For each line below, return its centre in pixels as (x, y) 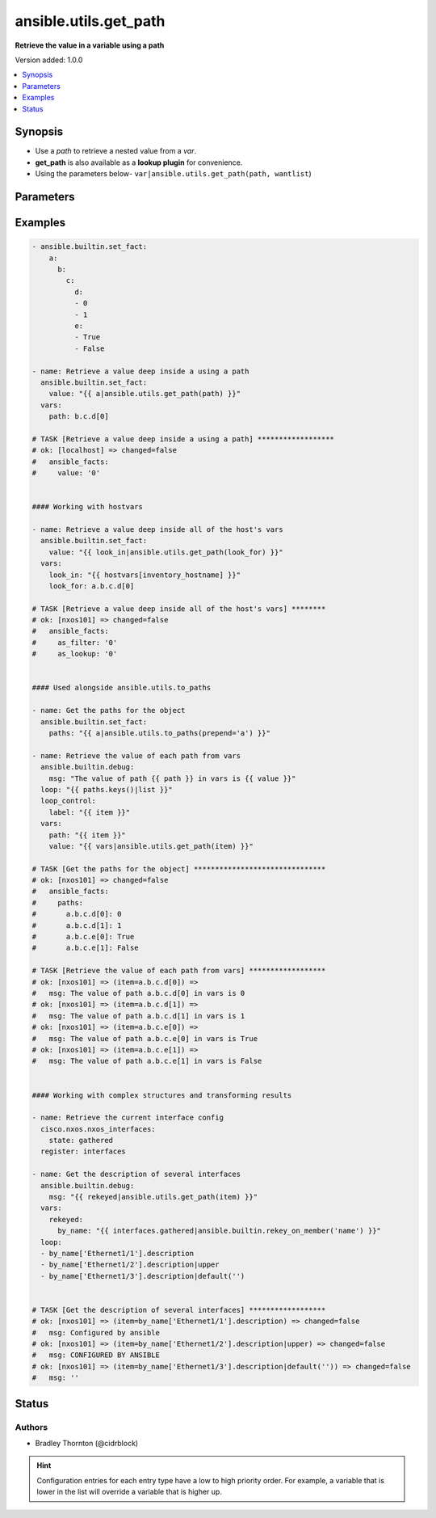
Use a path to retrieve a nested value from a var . (116, 151)
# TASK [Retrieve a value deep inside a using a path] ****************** (183, 439)
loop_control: (69, 801)
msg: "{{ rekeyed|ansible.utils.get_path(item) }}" (153, 1197)
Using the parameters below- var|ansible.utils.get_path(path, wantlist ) (174, 174)
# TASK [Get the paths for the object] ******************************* (179, 869)
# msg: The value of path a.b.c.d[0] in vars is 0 (138, 993)
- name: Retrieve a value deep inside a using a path (140, 371)
